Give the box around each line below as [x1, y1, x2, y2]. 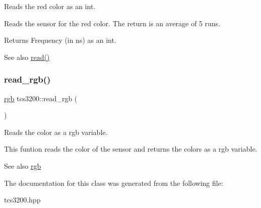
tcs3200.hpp [4, 194, 41, 205]
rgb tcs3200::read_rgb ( [4, 93, 78, 103]
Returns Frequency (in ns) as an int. [4, 35, 116, 45]
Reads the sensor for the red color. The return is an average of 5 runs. [4, 18, 221, 28]
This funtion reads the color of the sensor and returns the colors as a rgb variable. [4, 144, 257, 154]
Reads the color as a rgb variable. [4, 126, 108, 137]
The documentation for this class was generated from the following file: [4, 177, 223, 188]
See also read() [4, 51, 50, 62]
